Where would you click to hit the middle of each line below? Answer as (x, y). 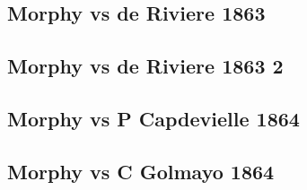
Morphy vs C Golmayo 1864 (141, 171)
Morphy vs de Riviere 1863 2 (145, 66)
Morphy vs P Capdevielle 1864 (153, 118)
